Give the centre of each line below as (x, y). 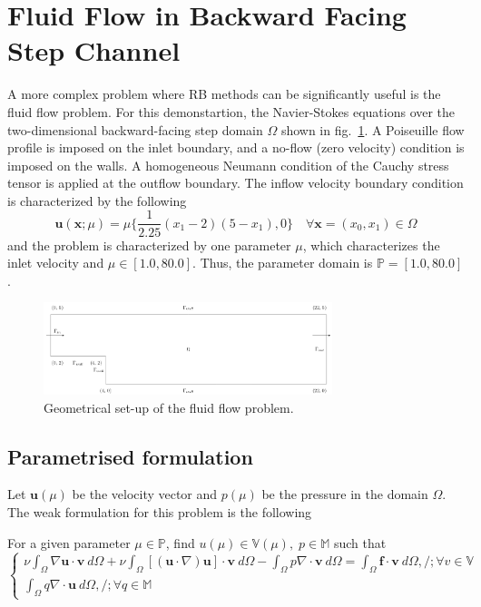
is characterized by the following (97, 200)
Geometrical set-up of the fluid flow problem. (169, 407)
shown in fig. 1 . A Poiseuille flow (373, 129)
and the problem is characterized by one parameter (149, 245)
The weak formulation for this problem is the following (160, 511)
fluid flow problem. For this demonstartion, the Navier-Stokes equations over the (231, 111)
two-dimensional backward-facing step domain (135, 129)
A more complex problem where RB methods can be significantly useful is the (224, 94)
